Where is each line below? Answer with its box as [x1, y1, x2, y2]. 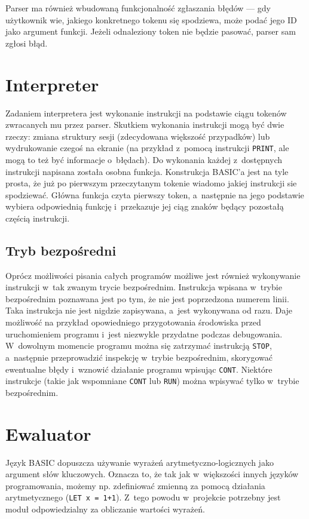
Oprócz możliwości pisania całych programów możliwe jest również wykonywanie [5, 269, 301, 281]
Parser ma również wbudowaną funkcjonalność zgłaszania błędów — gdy [5, 2, 271, 14]
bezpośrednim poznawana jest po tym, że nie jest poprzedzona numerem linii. [5, 292, 289, 305]
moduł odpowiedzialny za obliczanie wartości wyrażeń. [5, 502, 205, 515]
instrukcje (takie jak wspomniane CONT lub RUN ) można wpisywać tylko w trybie [5, 374, 299, 387]
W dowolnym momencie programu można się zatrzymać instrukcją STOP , [5, 339, 272, 352]
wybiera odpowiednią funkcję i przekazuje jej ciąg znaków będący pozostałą [5, 200, 284, 213]
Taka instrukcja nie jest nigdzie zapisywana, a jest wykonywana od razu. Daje [5, 304, 293, 317]
